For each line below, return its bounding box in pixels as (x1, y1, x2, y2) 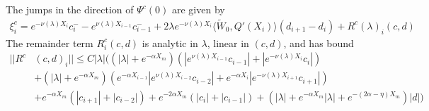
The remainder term (6, 35, 93, 50)
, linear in (207, 35, 249, 50)
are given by (171, 2, 225, 16)
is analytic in (142, 35, 198, 50)
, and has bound (283, 35, 354, 50)
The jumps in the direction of (6, 2, 134, 16)
